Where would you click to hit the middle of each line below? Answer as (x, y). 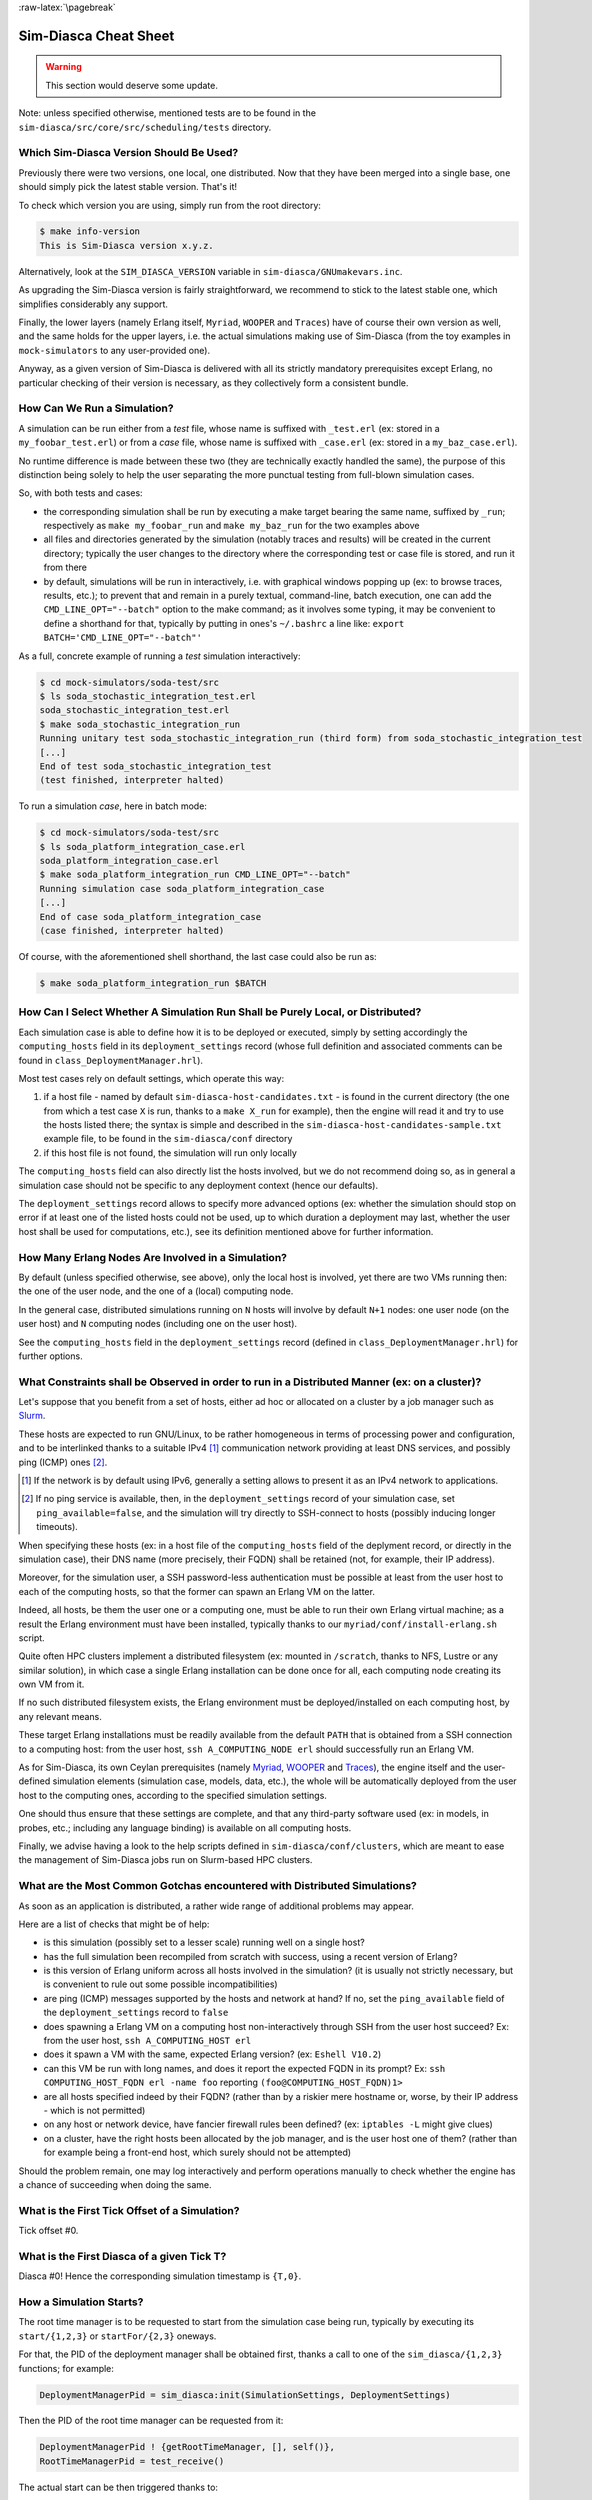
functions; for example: (66, 2368)
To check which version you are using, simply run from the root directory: (170, 205)
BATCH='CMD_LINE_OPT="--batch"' (122, 638)
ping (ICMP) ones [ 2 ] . (63, 1462)
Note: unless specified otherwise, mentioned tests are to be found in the (167, 113)
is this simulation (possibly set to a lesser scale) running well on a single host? (204, 1942)
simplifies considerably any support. (93, 304)
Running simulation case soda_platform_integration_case (182, 888)
